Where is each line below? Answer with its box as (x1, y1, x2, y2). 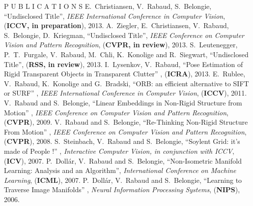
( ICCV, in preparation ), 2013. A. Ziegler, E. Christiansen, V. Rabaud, (4, 20, 229, 31)
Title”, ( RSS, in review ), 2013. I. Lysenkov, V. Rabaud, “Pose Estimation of (4, 59, 243, 69)
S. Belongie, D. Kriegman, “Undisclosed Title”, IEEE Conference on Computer (4, 30, 244, 40)
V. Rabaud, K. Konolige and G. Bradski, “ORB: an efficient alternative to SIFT (4, 78, 249, 88)
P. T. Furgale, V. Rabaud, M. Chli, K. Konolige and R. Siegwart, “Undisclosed (4, 49, 249, 59)
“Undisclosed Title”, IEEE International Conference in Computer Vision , (4, 10, 225, 21)
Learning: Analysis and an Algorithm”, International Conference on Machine (4, 165, 236, 175)
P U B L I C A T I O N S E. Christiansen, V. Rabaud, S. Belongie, (4, 1, 212, 11)
